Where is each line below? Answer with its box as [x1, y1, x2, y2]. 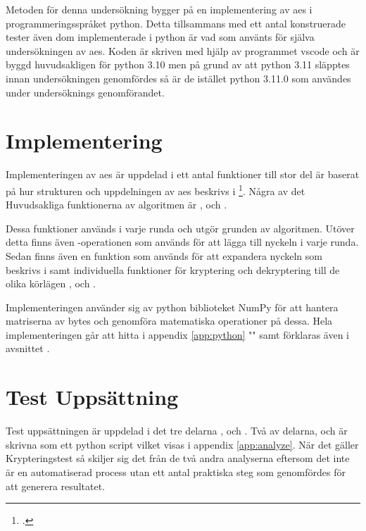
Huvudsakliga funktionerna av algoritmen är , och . [6, 197, 227, 212]
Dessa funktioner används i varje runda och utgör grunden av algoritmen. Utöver [6, 220, 355, 235]
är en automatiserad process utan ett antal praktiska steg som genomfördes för [6, 464, 346, 479]
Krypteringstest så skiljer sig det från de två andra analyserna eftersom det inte [6, 451, 350, 466]
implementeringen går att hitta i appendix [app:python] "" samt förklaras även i [6, 327, 350, 342]
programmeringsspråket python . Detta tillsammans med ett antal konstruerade [6, 15, 346, 30]
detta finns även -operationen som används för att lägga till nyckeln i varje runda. [6, 235, 359, 249]
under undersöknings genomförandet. [6, 85, 165, 99]
